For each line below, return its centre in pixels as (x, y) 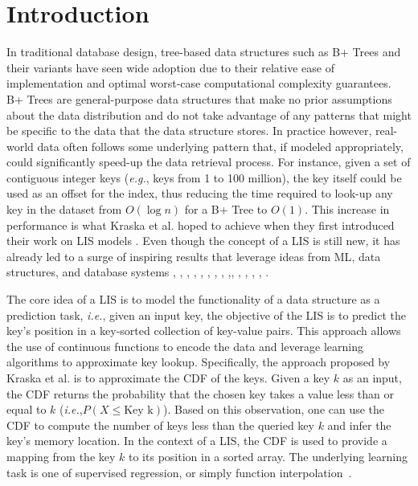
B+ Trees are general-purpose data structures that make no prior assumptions (199, 98)
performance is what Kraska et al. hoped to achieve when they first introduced (201, 225)
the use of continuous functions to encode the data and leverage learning (185, 346)
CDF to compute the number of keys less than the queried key (160, 425)
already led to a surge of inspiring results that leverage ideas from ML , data (194, 256)
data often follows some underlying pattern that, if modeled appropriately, (220, 146)
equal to (27, 409)
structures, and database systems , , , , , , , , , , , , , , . (138, 272)
